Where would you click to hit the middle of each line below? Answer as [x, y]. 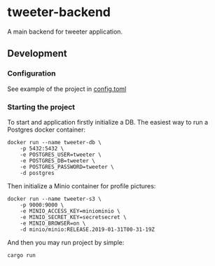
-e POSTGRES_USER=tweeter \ [61, 155]
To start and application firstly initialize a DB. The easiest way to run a [108, 122]
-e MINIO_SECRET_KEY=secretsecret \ [74, 217]
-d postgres [37, 173]
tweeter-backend [59, 12]
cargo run [22, 255]
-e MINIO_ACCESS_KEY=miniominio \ [70, 211]
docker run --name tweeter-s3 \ [54, 199]
